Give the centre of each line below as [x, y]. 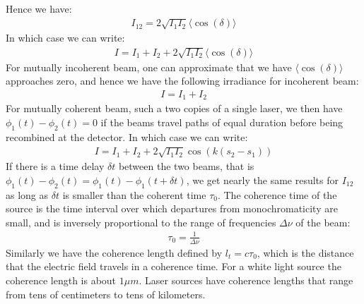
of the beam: [323, 222]
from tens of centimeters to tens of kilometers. [106, 294]
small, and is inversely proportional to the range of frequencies [141, 222]
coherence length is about [61, 280]
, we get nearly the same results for [262, 180]
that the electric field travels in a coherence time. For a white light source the [174, 266]
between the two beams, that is [186, 166]
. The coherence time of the [277, 194]
